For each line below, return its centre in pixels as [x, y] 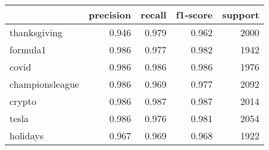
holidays [26, 135]
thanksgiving [36, 32]
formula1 [28, 50]
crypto [23, 101]
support [241, 15]
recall [154, 15]
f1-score [194, 15]
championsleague [44, 84]
